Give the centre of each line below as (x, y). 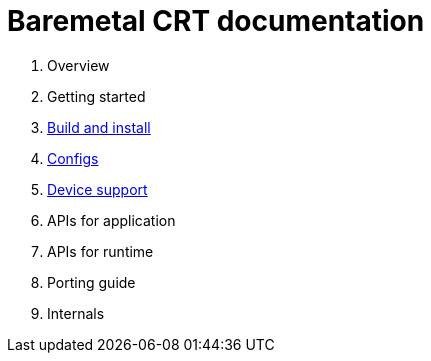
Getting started (96, 96)
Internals (76, 313)
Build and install (99, 127)
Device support (97, 189)
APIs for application (111, 220)
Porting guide (91, 282)
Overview (78, 65)
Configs (73, 158)
